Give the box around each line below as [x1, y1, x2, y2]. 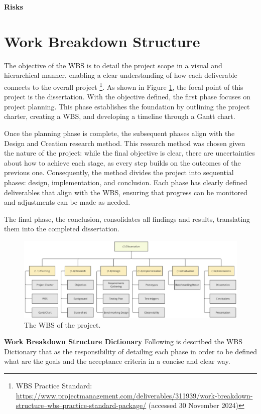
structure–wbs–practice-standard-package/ [16, 400, 147, 410]
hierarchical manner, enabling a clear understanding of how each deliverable [4, 70, 237, 80]
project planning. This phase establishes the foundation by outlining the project [4, 101, 250, 111]
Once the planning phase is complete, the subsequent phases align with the [4, 127, 235, 138]
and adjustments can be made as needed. [4, 197, 130, 207]
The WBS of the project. [24, 319, 101, 330]
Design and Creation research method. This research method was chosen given [4, 137, 245, 148]
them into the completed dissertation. [4, 223, 120, 234]
